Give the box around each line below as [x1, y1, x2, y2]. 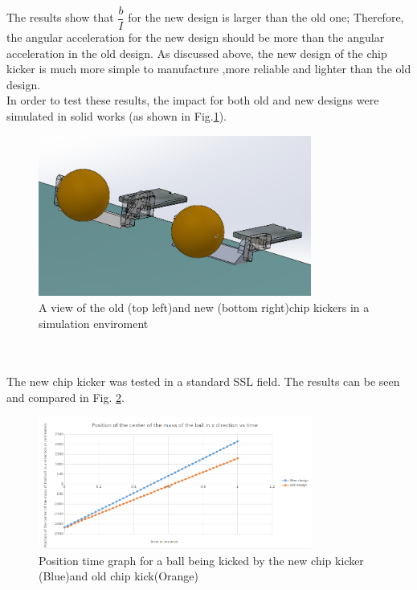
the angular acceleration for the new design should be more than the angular [6, 29, 385, 46]
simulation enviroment [39, 314, 149, 331]
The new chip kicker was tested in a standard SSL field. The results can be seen [6, 373, 400, 390]
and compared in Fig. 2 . [6, 389, 125, 405]
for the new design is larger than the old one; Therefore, [128, 9, 404, 26]
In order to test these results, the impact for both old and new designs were [6, 92, 379, 109]
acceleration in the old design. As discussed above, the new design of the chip [6, 44, 387, 61]
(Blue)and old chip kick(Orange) [39, 567, 198, 584]
